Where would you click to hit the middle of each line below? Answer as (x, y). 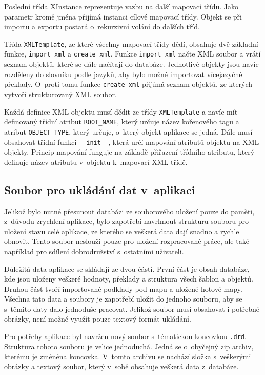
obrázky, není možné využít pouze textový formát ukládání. (98, 319)
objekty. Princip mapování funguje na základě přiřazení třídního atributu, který (129, 152)
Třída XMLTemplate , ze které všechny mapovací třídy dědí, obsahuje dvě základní (131, 43)
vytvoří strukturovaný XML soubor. (60, 94)
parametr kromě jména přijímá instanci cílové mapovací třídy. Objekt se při (123, 16)
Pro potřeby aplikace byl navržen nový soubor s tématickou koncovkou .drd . (125, 336)
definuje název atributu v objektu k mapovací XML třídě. (96, 162)
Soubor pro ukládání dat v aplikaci (100, 189)
